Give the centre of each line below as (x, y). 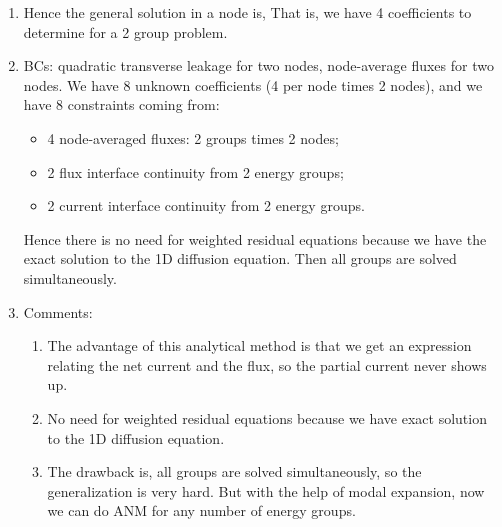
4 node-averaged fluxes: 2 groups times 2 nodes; (193, 137)
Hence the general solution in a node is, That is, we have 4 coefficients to (247, 12)
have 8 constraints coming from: (121, 104)
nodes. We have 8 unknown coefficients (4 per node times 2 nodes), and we (253, 84)
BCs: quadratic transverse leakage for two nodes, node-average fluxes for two (258, 65)
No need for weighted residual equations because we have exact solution (267, 417)
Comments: (58, 311)
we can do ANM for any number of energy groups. (201, 510)
